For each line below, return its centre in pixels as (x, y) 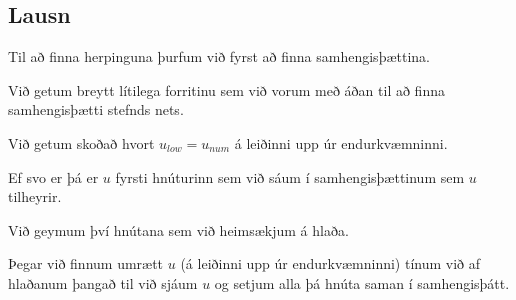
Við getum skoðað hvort (81, 142)
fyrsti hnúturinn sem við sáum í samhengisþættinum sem (290, 176)
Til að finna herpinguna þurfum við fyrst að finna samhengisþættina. (219, 56)
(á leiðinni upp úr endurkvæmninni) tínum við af (330, 263)
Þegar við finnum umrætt (86, 263)
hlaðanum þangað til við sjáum (103, 282)
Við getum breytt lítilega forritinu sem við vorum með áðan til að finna (226, 89)
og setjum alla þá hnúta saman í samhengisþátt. (362, 282)
